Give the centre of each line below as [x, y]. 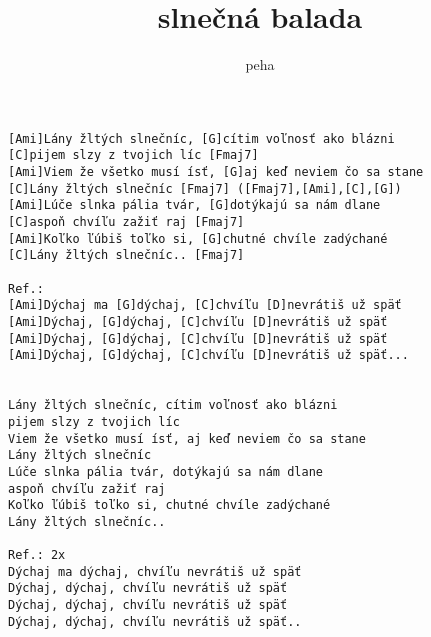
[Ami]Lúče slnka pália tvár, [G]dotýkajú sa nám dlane [194, 205]
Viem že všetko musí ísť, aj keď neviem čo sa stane [187, 438]
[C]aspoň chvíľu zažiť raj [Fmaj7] [126, 222]
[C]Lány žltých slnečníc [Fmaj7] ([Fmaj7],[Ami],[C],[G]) [205, 188]
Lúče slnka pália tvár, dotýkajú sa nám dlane [165, 471]
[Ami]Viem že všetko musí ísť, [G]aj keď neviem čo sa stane [216, 172]
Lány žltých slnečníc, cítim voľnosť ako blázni [173, 405]
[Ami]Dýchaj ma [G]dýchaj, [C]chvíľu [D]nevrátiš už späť [205, 305]
